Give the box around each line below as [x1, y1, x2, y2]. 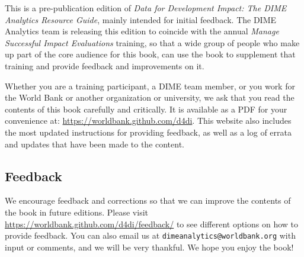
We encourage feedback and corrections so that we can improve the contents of [5, 194, 291, 207]
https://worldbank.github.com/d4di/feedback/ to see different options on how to [5, 217, 299, 230]
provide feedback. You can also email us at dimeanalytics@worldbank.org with [5, 229, 296, 242]
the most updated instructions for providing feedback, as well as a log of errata [5, 126, 292, 138]
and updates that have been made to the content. [5, 137, 185, 150]
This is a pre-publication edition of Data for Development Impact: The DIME [5, 2, 287, 14]
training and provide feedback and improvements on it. [5, 59, 204, 72]
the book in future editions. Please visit [5, 205, 148, 218]
